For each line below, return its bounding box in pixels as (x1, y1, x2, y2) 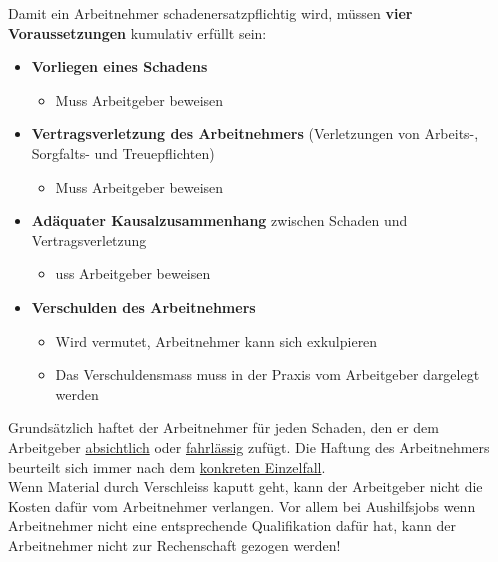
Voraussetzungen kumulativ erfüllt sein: (8, 22, 267, 43)
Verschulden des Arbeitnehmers (31, 296, 256, 317)
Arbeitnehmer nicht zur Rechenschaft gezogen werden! (8, 534, 341, 555)
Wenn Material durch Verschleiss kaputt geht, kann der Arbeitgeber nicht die (8, 476, 483, 497)
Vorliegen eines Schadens (31, 56, 208, 77)
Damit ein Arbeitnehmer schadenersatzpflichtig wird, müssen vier (8, 3, 413, 23)
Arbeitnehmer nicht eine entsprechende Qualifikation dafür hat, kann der (8, 515, 456, 536)
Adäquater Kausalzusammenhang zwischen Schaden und (31, 210, 408, 231)
